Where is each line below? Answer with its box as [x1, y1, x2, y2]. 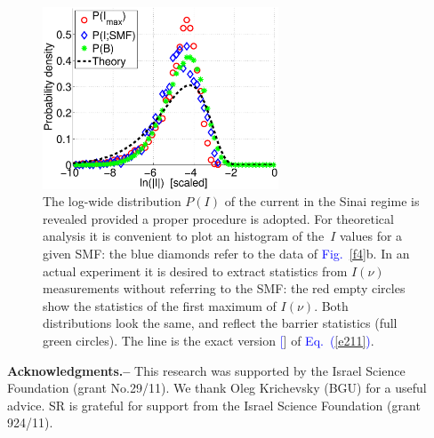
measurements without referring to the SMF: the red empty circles [43, 279, 406, 298]
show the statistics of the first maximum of [43, 296, 277, 315]
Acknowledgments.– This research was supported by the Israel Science [7, 361, 406, 379]
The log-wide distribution [43, 192, 181, 211]
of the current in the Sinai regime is [224, 192, 420, 211]
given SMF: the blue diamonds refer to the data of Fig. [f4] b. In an [43, 243, 410, 262]
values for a [339, 227, 403, 245]
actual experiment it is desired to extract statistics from [43, 261, 348, 280]
